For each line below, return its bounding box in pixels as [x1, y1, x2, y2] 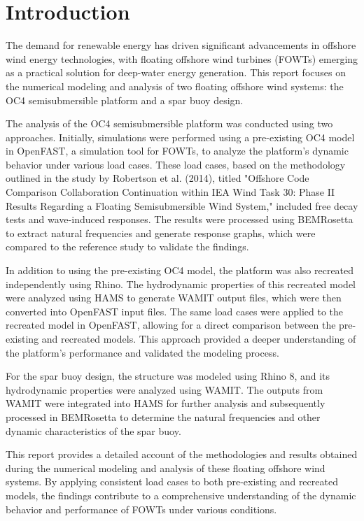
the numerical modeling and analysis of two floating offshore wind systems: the [6, 78, 344, 93]
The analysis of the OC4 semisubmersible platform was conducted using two [6, 116, 333, 131]
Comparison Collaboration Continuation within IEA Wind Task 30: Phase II [6, 185, 335, 199]
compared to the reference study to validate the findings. [6, 239, 249, 254]
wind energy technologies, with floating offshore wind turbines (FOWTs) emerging [6, 51, 358, 66]
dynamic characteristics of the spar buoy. [6, 423, 181, 438]
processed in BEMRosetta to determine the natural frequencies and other [6, 409, 321, 424]
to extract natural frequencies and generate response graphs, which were [6, 225, 316, 240]
